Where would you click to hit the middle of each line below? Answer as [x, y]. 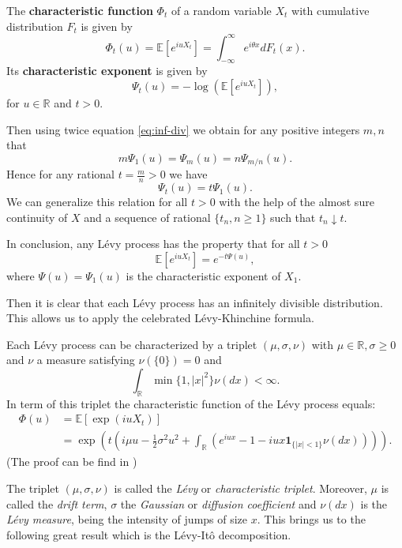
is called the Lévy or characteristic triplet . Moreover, [240, 488]
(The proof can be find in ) [72, 462]
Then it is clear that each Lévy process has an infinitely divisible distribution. [195, 302]
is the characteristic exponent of [203, 275]
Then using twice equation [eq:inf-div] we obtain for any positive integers [183, 129]
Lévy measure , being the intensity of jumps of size [127, 519]
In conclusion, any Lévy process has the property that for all [153, 244]
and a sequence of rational [147, 217]
